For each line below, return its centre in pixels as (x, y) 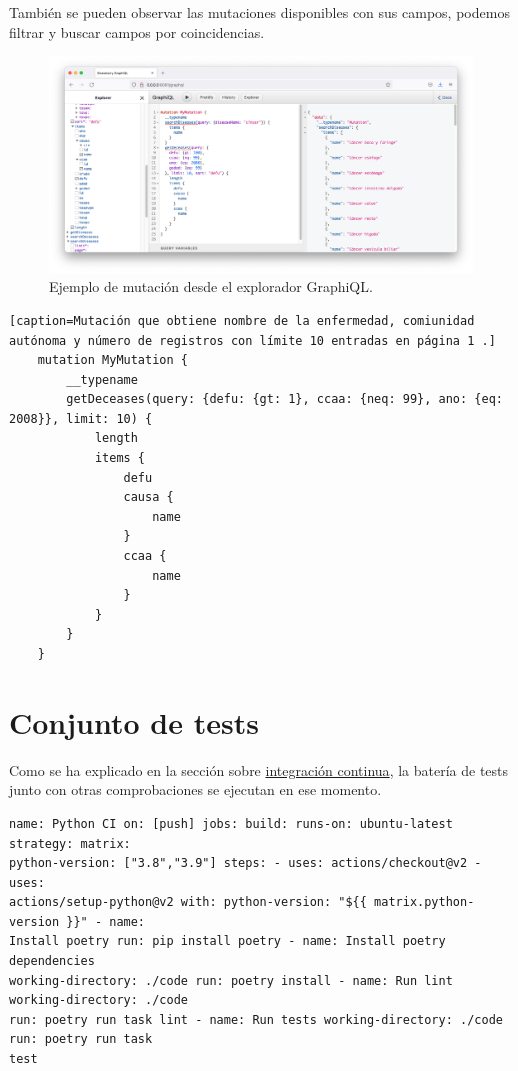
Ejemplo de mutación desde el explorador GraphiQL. (211, 286)
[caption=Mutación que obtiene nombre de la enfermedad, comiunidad (242, 320)
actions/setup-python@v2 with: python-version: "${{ (188, 902)
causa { (148, 497)
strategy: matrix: (70, 843)
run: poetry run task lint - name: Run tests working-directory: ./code (256, 1019)
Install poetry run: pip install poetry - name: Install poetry (227, 941)
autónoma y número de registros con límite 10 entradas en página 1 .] (252, 340)
